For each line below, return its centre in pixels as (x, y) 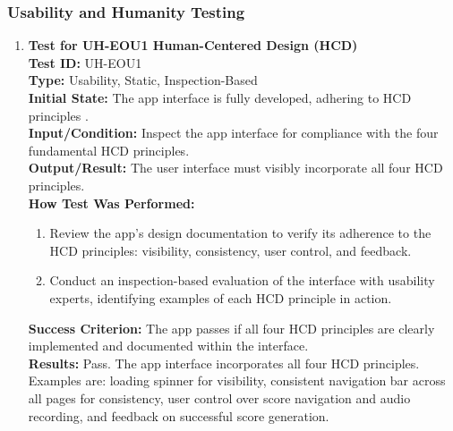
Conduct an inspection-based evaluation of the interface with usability (242, 280)
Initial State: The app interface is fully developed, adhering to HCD (220, 97)
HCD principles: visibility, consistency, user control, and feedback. (231, 250)
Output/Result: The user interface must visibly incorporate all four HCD (235, 168)
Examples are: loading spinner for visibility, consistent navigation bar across (237, 380)
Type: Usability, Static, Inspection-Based (143, 80)
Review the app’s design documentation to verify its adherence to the (240, 233)
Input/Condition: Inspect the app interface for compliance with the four (233, 133)
